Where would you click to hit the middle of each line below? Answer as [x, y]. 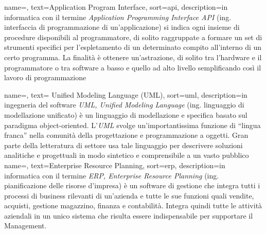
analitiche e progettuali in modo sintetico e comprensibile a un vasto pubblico [127, 155]
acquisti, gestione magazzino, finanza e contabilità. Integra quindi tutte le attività [133, 205]
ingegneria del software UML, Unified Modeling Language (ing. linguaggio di [124, 105]
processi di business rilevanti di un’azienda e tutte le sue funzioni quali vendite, [129, 195]
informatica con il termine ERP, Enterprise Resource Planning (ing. [112, 175]
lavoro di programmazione [45, 77]
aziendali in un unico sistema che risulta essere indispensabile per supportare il [129, 215]
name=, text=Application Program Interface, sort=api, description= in [116, 7]
